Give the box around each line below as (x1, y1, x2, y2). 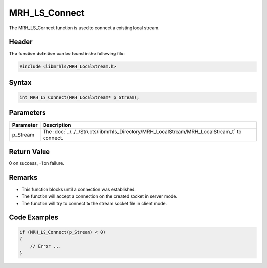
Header (9, 38, 33, 46)
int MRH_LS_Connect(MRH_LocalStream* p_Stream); (19, 95, 140, 100)
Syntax (9, 78, 32, 87)
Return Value (9, 147, 50, 156)
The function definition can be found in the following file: (9, 51, 125, 56)
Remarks (9, 173, 38, 182)
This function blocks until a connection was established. (21, 186, 136, 192)
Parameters (9, 109, 46, 117)
